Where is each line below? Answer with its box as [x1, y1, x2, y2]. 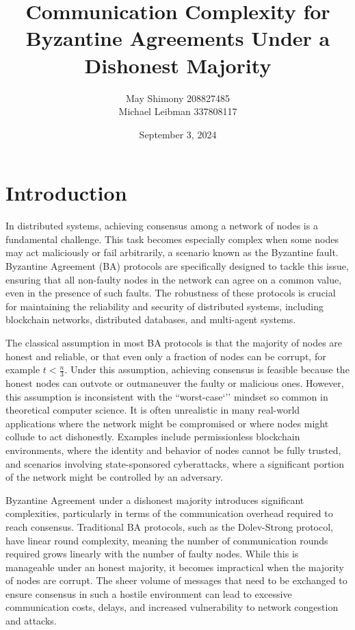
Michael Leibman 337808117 [118, 104, 237, 118]
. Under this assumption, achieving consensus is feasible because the [64, 362, 350, 377]
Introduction [5, 179, 127, 207]
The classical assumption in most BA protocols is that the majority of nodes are [5, 335, 343, 349]
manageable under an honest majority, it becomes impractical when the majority [5, 559, 344, 574]
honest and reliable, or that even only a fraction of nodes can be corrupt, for [5, 349, 326, 363]
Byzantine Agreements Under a [25, 24, 330, 52]
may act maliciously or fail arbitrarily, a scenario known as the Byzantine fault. [5, 245, 339, 260]
